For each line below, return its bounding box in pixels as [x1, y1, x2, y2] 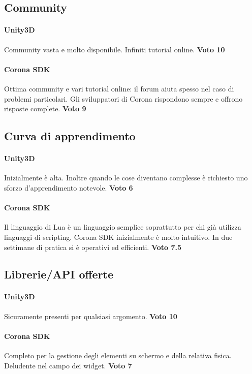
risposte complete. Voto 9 [4, 103, 86, 114]
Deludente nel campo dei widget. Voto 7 [4, 360, 132, 370]
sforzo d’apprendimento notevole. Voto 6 [4, 182, 133, 193]
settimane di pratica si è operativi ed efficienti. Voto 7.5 [4, 241, 182, 252]
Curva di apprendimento [4, 128, 136, 144]
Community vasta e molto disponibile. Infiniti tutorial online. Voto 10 [4, 44, 225, 54]
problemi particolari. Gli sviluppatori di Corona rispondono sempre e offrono [4, 93, 243, 104]
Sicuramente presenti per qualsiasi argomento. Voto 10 [4, 310, 177, 321]
